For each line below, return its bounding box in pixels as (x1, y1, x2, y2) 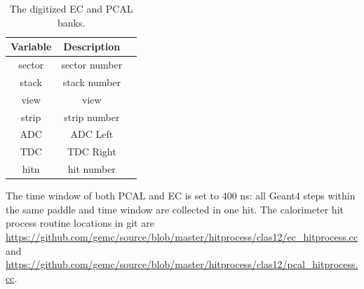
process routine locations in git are (6, 216, 154, 230)
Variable (11, 39, 52, 54)
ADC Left (70, 127, 114, 141)
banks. (57, 15, 86, 29)
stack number (62, 74, 121, 89)
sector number (61, 57, 123, 72)
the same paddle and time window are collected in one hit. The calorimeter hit (6, 202, 344, 216)
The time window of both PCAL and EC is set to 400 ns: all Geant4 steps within (6, 188, 356, 203)
